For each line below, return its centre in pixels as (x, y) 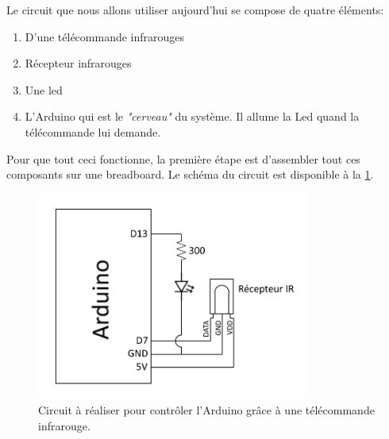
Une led (44, 89)
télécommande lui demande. (93, 131)
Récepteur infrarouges (78, 63)
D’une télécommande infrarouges (105, 36)
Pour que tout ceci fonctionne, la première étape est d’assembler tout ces (183, 158)
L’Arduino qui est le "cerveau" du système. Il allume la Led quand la (192, 116)
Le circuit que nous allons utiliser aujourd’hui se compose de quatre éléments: (195, 10)
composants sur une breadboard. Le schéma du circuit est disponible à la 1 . (190, 174)
